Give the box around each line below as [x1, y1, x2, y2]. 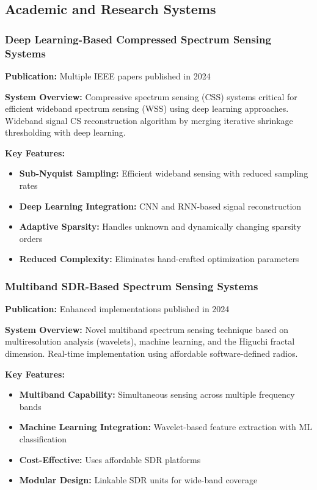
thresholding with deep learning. [5, 126, 126, 139]
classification [19, 433, 67, 445]
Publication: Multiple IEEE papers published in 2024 [5, 69, 211, 82]
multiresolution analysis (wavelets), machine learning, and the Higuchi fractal [5, 335, 295, 348]
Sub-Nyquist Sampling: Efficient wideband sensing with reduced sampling [19, 167, 308, 180]
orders [19, 232, 43, 244]
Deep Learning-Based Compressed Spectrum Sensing [5, 31, 271, 46]
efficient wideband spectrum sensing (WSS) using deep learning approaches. [5, 102, 289, 115]
